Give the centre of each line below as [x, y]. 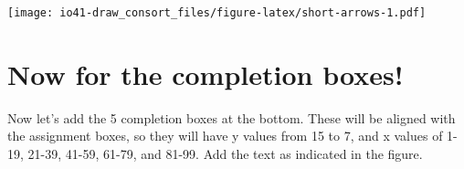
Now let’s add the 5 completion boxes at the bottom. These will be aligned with [232, 117]
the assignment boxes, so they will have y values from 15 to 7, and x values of [225, 136]
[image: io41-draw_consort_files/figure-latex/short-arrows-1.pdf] [217, 13]
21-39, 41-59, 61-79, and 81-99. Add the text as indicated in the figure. [225, 153]
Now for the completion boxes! [206, 74]
